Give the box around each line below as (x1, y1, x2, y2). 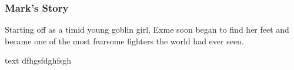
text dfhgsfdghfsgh (5, 54, 71, 66)
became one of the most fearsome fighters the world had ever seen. (5, 34, 244, 47)
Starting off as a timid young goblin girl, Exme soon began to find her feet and (5, 23, 289, 36)
